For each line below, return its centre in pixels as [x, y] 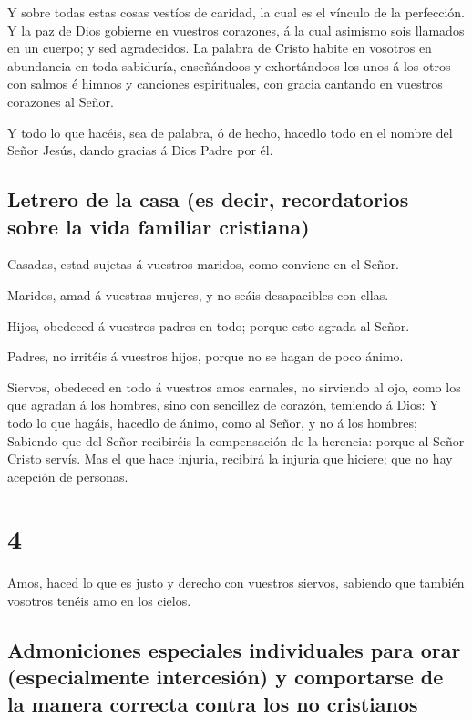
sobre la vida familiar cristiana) [159, 226]
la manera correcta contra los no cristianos [213, 703]
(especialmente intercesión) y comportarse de [226, 677]
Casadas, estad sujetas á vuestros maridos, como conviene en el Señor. [204, 264]
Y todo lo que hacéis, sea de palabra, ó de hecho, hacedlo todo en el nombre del [230, 132]
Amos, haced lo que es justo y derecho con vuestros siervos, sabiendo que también [236, 583]
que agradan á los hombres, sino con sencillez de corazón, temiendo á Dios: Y [223, 405]
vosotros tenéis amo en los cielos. [99, 600]
